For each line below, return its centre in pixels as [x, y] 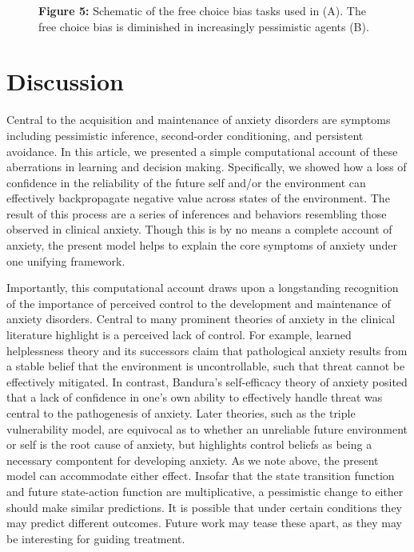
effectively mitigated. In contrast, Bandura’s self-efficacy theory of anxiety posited [207, 381]
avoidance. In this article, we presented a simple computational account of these [202, 151]
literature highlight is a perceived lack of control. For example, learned [179, 335]
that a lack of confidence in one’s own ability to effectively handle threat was [195, 397]
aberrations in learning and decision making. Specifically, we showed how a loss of [207, 167]
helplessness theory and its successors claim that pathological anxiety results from [207, 350]
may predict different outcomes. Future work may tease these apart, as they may [204, 523]
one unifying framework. [66, 260]
